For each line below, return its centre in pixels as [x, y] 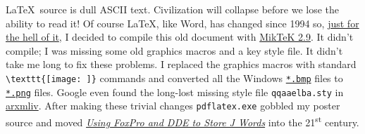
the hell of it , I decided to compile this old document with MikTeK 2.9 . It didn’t [180, 37]
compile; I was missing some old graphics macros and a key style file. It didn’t [174, 50]
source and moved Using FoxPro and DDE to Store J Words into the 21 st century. [182, 121]
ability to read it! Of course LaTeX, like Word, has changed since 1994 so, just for [182, 23]
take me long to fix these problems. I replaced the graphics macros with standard [181, 64]
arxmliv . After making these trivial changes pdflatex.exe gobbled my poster [173, 106]
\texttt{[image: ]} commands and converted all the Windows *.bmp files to [174, 78]
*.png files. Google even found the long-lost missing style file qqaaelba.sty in [175, 92]
